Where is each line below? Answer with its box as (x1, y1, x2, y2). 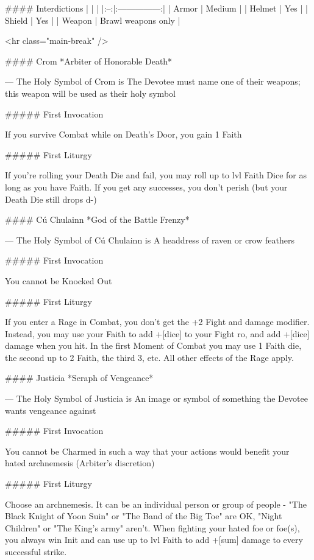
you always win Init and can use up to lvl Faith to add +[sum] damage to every (5, 533, 303, 546)
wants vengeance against (5, 404, 96, 416)
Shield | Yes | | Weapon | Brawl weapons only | (5, 13, 180, 26)
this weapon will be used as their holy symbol (5, 86, 176, 99)
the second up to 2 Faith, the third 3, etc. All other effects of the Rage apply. (5, 351, 294, 363)
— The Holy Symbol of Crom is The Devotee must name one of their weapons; (5, 75, 301, 88)
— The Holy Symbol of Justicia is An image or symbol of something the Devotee (5, 392, 308, 405)
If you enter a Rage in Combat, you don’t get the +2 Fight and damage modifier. (5, 315, 310, 328)
